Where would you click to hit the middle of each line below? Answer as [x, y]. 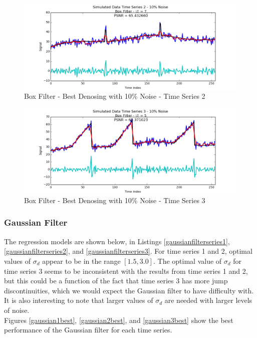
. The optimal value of [187, 261]
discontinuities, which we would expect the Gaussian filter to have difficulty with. [129, 290]
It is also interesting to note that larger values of [79, 300]
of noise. [17, 310]
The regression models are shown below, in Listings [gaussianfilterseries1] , [117, 241]
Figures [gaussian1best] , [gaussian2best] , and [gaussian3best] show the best [119, 320]
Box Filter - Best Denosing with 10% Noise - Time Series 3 [115, 200]
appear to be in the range [81, 261]
